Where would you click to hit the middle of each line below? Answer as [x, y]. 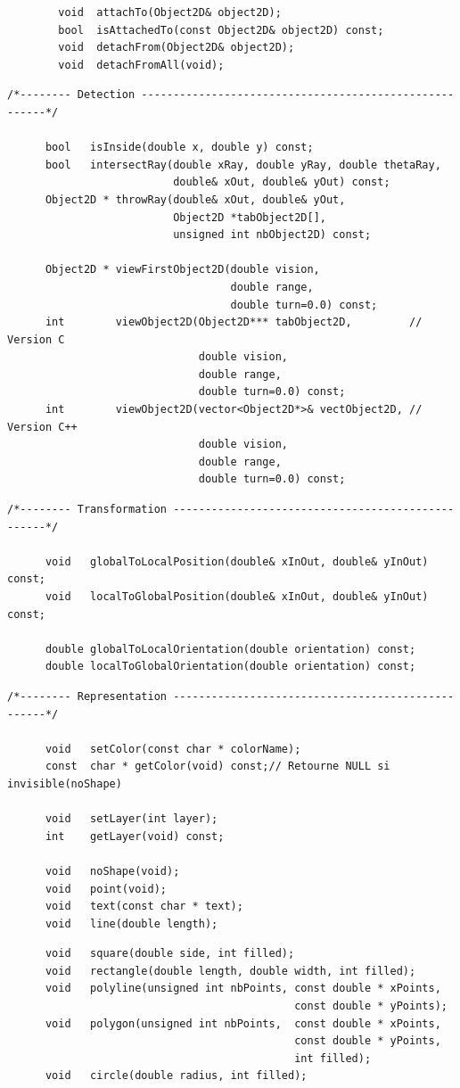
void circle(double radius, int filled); [176, 1076]
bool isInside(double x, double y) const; [179, 148]
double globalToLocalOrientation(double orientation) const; [230, 649]
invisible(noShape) [65, 783]
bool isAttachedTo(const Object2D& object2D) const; [221, 30]
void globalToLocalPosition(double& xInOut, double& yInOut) [237, 561]
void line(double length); [131, 923]
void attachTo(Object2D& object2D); [170, 12]
